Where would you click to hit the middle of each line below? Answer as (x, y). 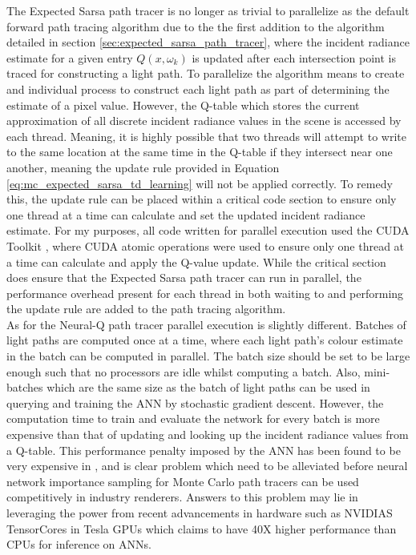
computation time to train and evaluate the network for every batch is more (193, 418)
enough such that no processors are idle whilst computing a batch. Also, (184, 371)
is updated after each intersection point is (294, 57)
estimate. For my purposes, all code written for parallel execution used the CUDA (208, 230)
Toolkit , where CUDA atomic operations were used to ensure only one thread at (206, 245)
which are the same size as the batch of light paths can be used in (208, 387)
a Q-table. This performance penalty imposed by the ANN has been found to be (204, 450)
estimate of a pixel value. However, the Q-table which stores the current (183, 105)
